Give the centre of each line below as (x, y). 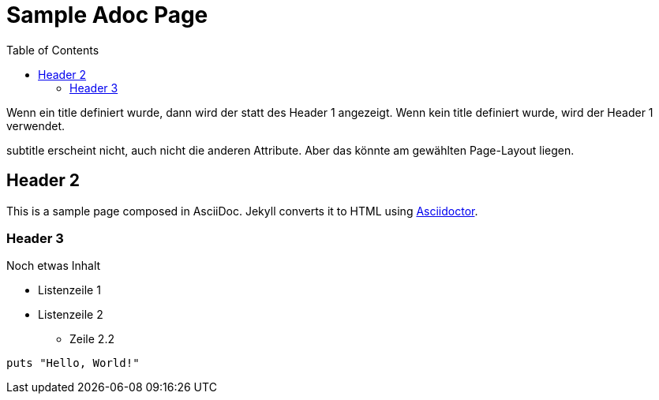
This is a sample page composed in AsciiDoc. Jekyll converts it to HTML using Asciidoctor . (242, 211)
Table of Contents (53, 50)
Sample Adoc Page (107, 15)
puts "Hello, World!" (73, 363)
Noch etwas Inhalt (54, 266)
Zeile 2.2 (92, 339)
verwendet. (36, 125)
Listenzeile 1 (69, 290)
